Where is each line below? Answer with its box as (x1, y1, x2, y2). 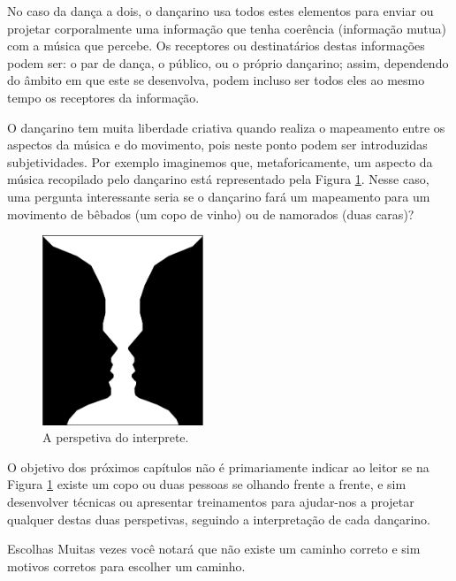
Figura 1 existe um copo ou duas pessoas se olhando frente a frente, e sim (7, 475, 407, 493)
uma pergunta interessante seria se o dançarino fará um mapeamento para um (7, 187, 430, 205)
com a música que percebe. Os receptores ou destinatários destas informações (7, 36, 425, 55)
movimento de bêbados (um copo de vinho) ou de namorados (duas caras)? (7, 204, 414, 223)
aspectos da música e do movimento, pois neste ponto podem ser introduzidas (7, 135, 428, 154)
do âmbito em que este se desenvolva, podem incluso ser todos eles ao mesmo (7, 71, 425, 89)
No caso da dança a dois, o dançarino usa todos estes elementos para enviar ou (7, 2, 434, 19)
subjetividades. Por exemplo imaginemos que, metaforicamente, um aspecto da (7, 152, 433, 171)
